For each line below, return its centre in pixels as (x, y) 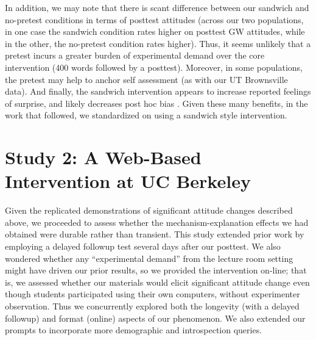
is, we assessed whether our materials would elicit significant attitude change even (157, 282)
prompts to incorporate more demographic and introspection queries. (134, 330)
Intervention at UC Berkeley (128, 181)
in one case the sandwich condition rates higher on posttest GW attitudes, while (155, 31)
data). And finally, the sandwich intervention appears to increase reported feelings (158, 91)
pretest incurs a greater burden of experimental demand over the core (135, 55)
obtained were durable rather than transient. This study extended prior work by (155, 234)
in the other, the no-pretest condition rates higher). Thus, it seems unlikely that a (158, 43)
